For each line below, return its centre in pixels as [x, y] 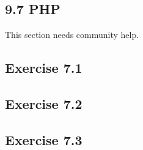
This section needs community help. [72, 35]
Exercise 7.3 [44, 139]
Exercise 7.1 [44, 68]
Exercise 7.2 [44, 103]
